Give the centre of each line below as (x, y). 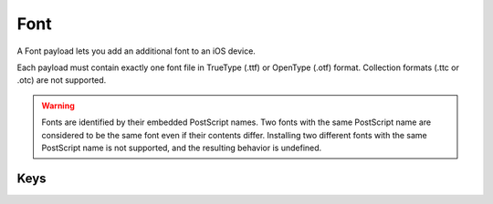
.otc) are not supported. (62, 80)
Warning (58, 106)
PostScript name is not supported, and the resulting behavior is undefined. (182, 148)
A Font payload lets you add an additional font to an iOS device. (136, 51)
